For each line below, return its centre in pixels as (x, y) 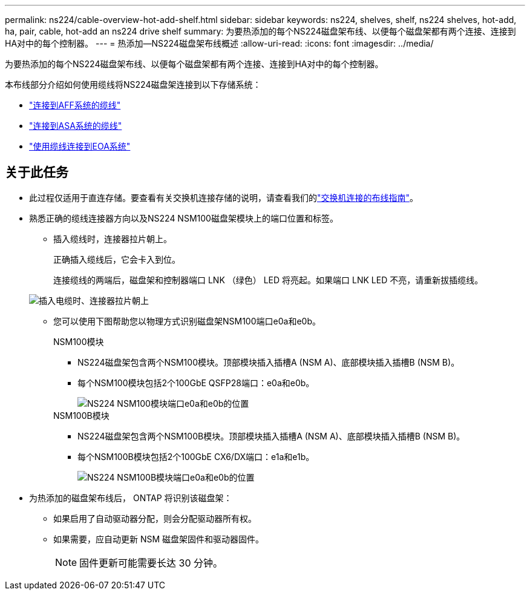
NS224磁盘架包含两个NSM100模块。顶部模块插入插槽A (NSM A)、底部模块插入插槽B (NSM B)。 (269, 362)
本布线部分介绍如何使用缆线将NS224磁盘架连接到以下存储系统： (133, 84)
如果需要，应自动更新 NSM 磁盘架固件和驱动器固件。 (159, 539)
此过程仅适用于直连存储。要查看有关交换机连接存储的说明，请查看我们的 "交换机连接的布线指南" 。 (224, 197)
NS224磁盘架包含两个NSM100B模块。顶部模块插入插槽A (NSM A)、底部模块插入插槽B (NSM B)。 (271, 436)
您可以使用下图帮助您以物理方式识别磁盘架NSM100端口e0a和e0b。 (187, 321)
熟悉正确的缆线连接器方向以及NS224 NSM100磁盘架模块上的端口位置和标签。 (184, 218)
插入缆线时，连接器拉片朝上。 (113, 238)
